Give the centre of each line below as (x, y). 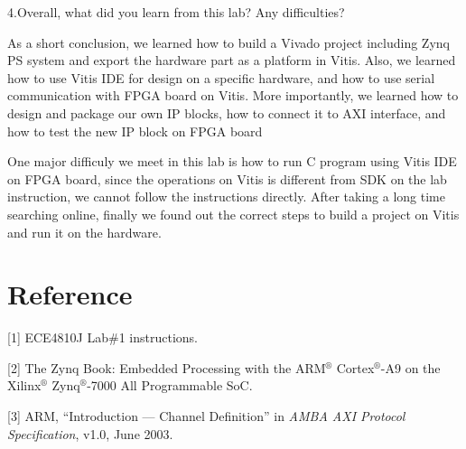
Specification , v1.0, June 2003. (90, 433)
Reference (70, 294)
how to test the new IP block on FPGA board (135, 131)
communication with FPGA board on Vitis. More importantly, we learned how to (233, 95)
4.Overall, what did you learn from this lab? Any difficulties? (176, 12)
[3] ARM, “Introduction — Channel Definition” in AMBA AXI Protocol (206, 416)
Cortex (355, 367)
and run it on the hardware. (84, 232)
